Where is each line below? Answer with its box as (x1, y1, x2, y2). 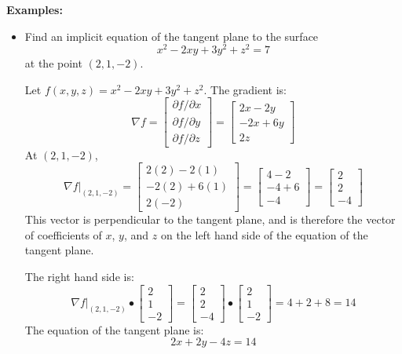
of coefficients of (24, 226, 102, 243)
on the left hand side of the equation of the (160, 226, 368, 243)
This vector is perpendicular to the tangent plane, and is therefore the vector (24, 211, 396, 228)
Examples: (6, 2, 63, 17)
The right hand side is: (24, 268, 134, 285)
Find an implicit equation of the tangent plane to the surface (24, 27, 319, 44)
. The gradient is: (203, 81, 287, 97)
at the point (24, 55, 82, 71)
